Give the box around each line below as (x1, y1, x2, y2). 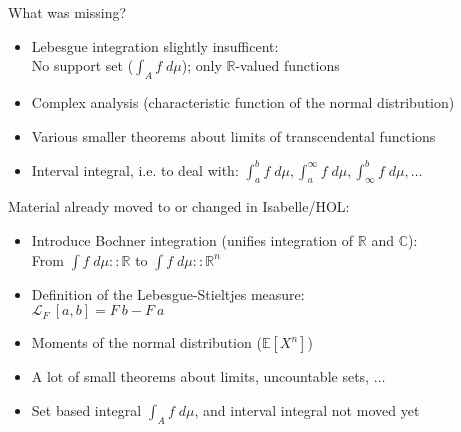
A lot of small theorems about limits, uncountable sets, (31, 366, 369, 387)
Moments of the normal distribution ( (31, 332, 262, 353)
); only (181, 55, 222, 76)
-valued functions (235, 55, 340, 76)
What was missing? (8, 2, 127, 22)
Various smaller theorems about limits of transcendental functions (31, 125, 436, 146)
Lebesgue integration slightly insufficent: (31, 35, 279, 56)
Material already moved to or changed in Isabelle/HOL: (8, 196, 350, 217)
